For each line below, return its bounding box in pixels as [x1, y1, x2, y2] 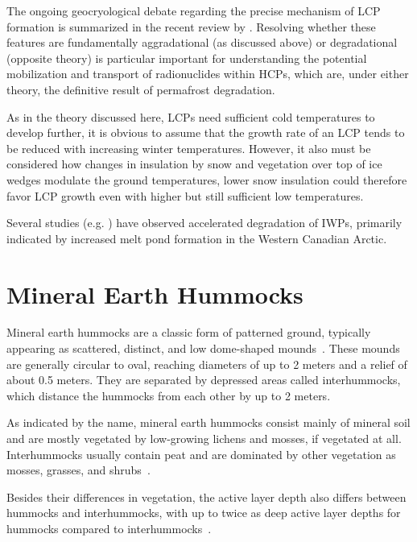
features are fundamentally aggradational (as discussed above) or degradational [6, 34, 398, 51]
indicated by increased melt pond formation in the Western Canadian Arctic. [6, 230, 387, 246]
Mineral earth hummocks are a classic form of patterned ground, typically [6, 324, 371, 341]
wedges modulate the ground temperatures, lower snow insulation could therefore [6, 171, 407, 188]
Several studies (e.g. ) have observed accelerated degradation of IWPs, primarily [6, 214, 403, 231]
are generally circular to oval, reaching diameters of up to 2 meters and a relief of [6, 355, 407, 372]
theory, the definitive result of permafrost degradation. [6, 81, 275, 97]
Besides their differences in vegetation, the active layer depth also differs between [6, 488, 407, 505]
